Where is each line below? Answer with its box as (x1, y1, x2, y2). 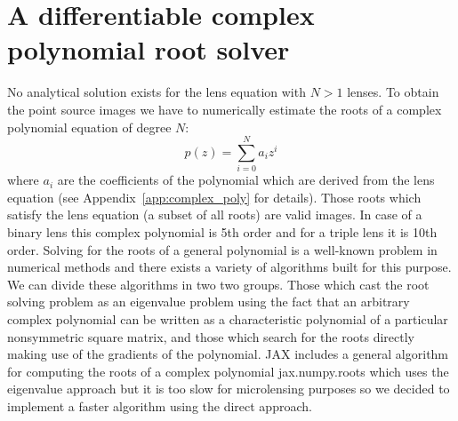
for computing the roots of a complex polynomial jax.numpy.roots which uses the (7, 361, 449, 380)
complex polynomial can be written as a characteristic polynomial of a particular (7, 309, 448, 328)
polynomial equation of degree (7, 117, 172, 136)
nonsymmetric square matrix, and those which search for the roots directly (7, 327, 414, 346)
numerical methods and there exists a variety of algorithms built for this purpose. (7, 258, 452, 276)
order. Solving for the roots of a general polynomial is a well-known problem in (7, 240, 438, 258)
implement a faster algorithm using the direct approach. (7, 396, 312, 415)
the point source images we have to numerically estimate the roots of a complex (7, 99, 442, 118)
